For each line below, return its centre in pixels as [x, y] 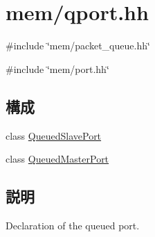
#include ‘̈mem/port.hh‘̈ [57, 68]
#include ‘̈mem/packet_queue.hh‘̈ [78, 46]
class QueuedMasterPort [57, 159]
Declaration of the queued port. [73, 225]
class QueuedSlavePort [54, 135]
